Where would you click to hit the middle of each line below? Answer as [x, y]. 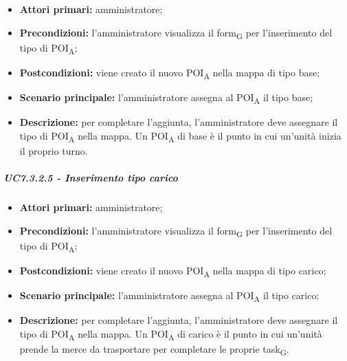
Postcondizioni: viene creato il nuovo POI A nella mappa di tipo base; [170, 73]
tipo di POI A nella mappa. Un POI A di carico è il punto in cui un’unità [171, 334]
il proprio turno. [54, 150]
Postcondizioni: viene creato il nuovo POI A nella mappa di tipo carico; [173, 271]
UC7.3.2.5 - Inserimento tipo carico [91, 177]
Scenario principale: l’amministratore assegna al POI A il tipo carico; [169, 296]
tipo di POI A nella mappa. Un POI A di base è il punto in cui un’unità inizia [180, 136]
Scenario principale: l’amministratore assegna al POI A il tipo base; [166, 98]
